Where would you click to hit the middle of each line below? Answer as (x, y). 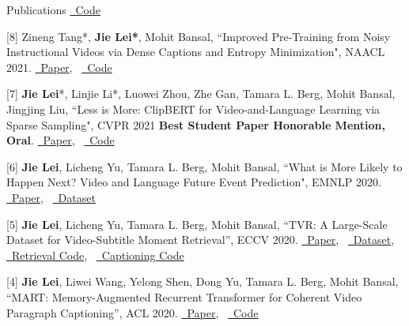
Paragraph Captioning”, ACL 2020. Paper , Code (133, 312)
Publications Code (53, 9)
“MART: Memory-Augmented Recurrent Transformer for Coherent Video (184, 296)
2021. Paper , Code (59, 67)
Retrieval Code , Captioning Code (98, 255)
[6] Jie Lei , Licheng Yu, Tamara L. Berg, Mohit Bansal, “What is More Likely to (204, 166)
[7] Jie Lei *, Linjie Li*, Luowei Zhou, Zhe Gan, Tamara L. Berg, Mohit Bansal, (201, 94)
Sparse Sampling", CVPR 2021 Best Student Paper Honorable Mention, (196, 124)
